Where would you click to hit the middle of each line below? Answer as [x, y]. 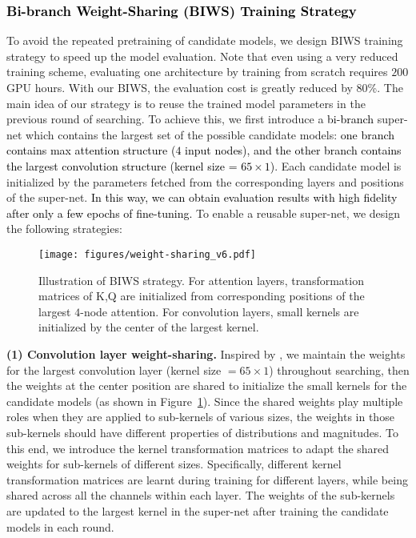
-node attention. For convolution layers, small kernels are [220, 311]
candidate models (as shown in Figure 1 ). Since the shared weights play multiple [205, 401]
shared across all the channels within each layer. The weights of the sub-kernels [201, 495]
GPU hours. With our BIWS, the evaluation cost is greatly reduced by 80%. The [205, 87]
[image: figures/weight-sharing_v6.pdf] [148, 254]
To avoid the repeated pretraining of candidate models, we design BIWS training [205, 40]
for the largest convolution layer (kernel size [114, 369]
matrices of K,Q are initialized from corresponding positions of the [202, 296]
